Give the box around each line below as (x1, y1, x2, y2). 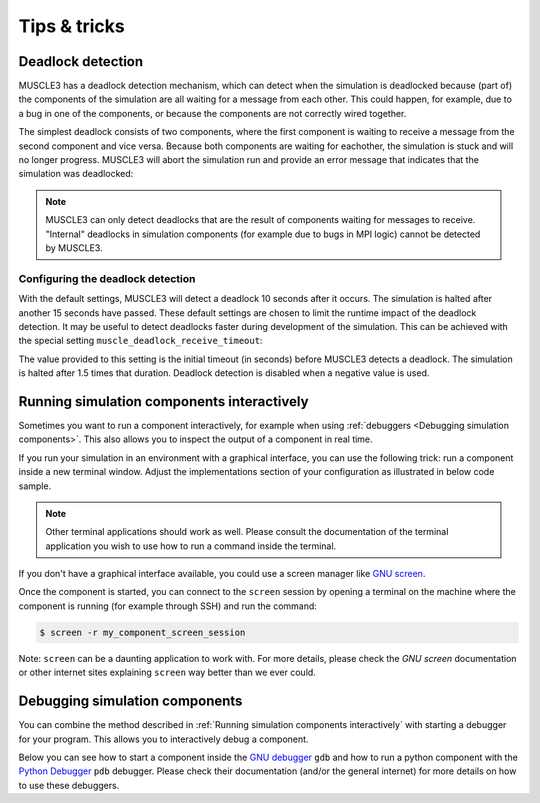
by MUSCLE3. (45, 241, 104, 254)
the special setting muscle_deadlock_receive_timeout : (18, 335, 263, 347)
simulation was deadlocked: (18, 168, 134, 180)
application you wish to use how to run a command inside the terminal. (45, 540, 337, 552)
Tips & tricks (18, 15, 125, 37)
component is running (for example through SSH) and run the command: (18, 600, 317, 612)
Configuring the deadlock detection (18, 271, 196, 285)
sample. (18, 480, 52, 492)
